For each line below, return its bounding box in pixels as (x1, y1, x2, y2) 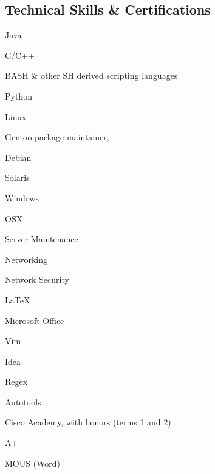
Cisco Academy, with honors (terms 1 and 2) (5, 416, 171, 428)
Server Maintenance (5, 232, 78, 245)
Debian (5, 151, 32, 163)
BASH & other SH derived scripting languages (5, 69, 178, 82)
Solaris (5, 171, 30, 184)
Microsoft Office (5, 314, 64, 327)
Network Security (5, 273, 69, 286)
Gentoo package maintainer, (5, 130, 109, 143)
